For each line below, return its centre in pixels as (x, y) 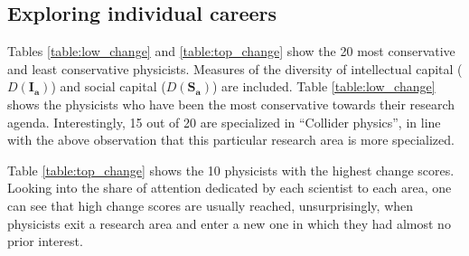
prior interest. (45, 241)
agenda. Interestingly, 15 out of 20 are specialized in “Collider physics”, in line (224, 122)
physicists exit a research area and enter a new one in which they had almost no (229, 223)
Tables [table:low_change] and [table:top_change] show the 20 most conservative (231, 51)
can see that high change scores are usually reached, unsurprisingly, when (211, 205)
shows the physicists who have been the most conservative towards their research (231, 104)
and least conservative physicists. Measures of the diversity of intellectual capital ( (235, 68)
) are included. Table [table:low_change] (324, 86)
